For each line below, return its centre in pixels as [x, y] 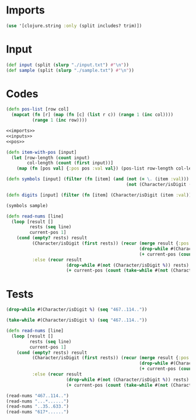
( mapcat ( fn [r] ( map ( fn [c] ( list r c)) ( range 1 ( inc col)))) [92, 115]
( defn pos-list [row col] [37, 109]
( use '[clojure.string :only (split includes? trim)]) [74, 26]
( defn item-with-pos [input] [41, 152]
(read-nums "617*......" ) [37, 412]
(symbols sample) [27, 205]
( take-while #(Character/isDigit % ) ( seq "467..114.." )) [77, 320]
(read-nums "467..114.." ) [37, 395]
